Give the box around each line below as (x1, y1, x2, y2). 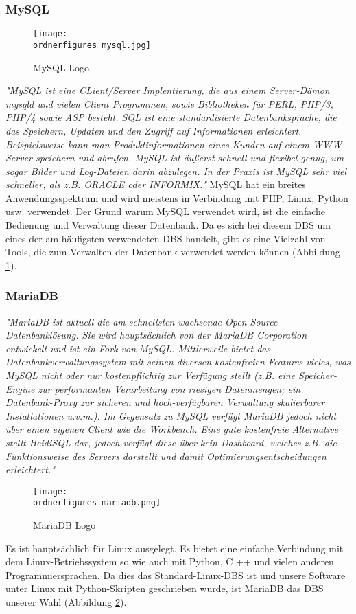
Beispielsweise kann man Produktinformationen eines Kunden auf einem (5, 137, 310, 151)
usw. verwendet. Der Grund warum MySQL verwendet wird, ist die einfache (5, 204, 325, 218)
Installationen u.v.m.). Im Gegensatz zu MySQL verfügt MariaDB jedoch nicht (5, 408, 337, 422)
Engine (5, 381, 35, 396)
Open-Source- (225, 314, 281, 328)
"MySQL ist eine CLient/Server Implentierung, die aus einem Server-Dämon (5, 83, 330, 98)
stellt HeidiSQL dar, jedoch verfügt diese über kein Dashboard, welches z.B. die (5, 435, 337, 449)
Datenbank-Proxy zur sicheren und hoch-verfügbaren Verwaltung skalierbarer (5, 395, 325, 409)
